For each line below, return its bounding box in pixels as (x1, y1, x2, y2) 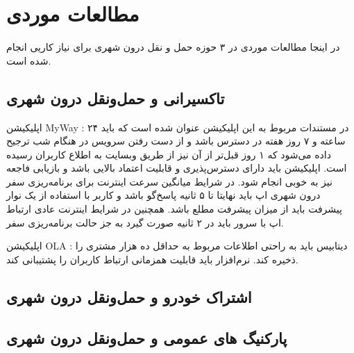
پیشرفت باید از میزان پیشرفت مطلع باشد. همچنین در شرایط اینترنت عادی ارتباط (6, 202, 342, 216)
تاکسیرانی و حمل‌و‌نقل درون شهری (6, 87, 225, 108)
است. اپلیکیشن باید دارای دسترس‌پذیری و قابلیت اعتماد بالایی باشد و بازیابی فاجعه (6, 161, 347, 175)
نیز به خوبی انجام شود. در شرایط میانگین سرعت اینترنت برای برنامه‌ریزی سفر (6, 174, 332, 188)
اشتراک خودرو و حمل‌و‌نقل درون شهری (6, 286, 252, 307)
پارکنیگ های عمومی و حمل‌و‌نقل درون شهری (6, 327, 287, 348)
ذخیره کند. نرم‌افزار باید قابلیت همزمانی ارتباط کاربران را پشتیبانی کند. (6, 252, 298, 266)
